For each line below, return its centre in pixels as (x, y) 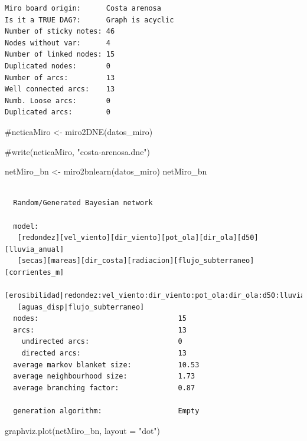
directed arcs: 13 (104, 353)
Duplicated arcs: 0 (58, 112)
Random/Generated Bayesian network (83, 203)
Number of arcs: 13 (60, 78)
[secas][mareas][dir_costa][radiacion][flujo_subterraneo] (136, 261)
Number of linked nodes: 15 (60, 55)
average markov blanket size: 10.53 (106, 365)
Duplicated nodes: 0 (58, 66)
